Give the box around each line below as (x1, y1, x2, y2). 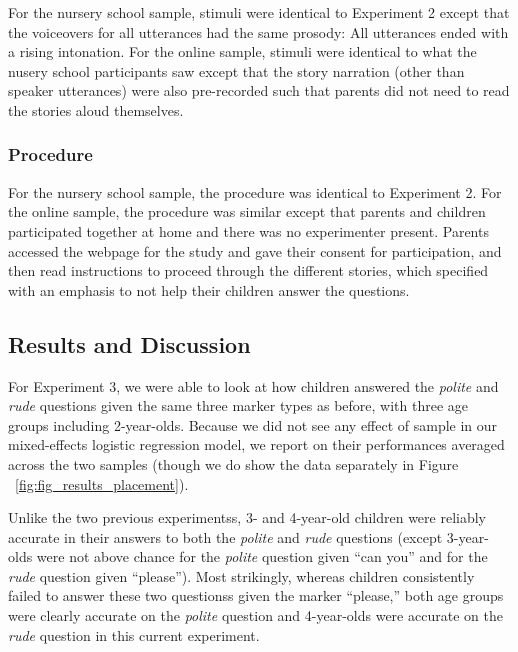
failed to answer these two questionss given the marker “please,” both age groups (8, 585, 504, 606)
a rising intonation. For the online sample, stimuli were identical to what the (8, 41, 477, 62)
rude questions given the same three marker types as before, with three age (8, 395, 468, 416)
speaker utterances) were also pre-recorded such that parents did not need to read (8, 80, 510, 101)
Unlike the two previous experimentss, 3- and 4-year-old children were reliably (8, 507, 487, 528)
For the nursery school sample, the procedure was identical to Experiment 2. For (8, 181, 502, 202)
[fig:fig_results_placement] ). (15, 473, 189, 494)
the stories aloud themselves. (8, 99, 184, 120)
